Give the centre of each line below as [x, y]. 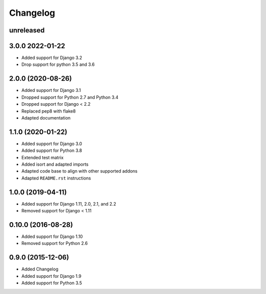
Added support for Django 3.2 [52, 58]
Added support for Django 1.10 [52, 236]
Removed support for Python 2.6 [55, 243]
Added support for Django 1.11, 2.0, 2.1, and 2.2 [69, 204]
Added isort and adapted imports [55, 164]
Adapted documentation [46, 118]
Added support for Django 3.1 [51, 90]
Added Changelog [40, 269]
